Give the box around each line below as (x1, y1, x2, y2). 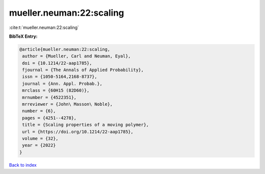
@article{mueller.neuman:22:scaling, (19, 47, 110, 52)
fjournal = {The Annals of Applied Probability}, (22, 67, 144, 73)
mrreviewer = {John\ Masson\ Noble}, (22, 101, 113, 107)
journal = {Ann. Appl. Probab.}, (22, 81, 103, 86)
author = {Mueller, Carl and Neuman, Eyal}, (22, 53, 131, 59)
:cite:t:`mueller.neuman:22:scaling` (9, 25, 79, 30)
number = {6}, (22, 108, 56, 114)
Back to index (9, 162, 37, 168)
